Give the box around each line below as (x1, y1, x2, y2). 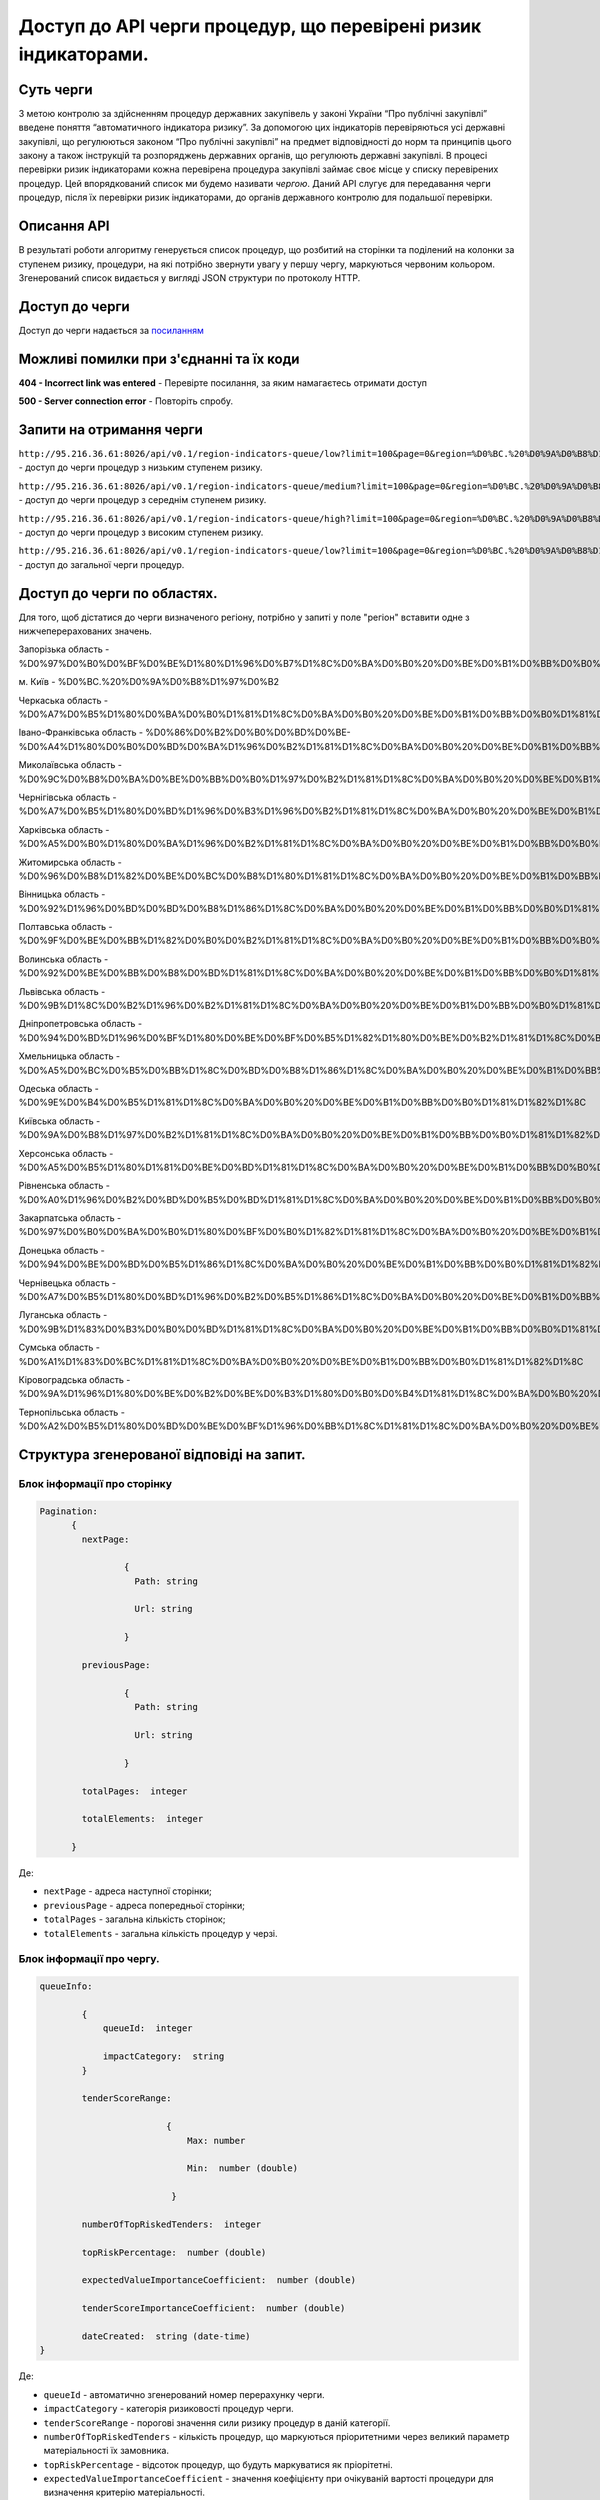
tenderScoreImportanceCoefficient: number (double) (81, 2303, 346, 2314)
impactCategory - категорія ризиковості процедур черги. (43, 2403, 294, 2415)
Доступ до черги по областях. (18, 585, 219, 602)
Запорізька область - (18, 643, 110, 655)
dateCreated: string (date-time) (81, 2330, 251, 2342)
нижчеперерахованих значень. (18, 625, 152, 637)
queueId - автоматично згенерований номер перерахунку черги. (43, 2388, 325, 2400)
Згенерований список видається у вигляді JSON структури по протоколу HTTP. (18, 271, 361, 284)
